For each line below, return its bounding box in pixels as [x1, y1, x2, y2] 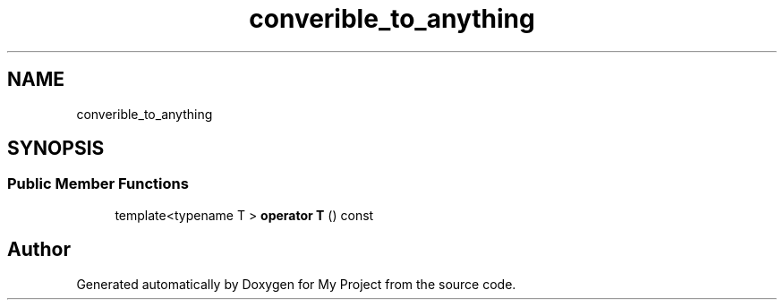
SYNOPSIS [7, 137, 105, 160]
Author [7, 238, 71, 261]
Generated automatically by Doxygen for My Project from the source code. [76, 276, 516, 292]
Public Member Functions [7, 175, 189, 193]
